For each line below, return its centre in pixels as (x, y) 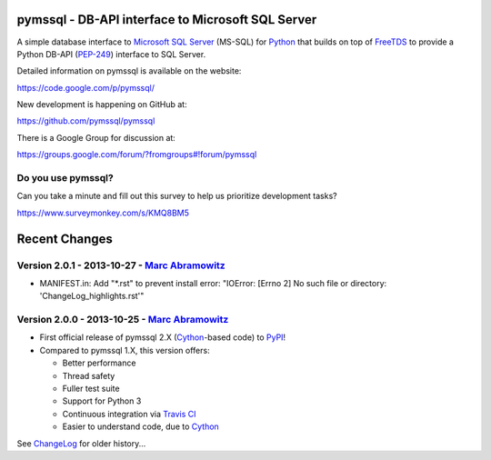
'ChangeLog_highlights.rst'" (92, 296)
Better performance (99, 363)
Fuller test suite (91, 389)
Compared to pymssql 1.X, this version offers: (125, 350)
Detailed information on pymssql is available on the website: (129, 71)
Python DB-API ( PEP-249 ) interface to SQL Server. (111, 54)
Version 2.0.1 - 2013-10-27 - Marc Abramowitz (121, 265)
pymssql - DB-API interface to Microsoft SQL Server (167, 20)
